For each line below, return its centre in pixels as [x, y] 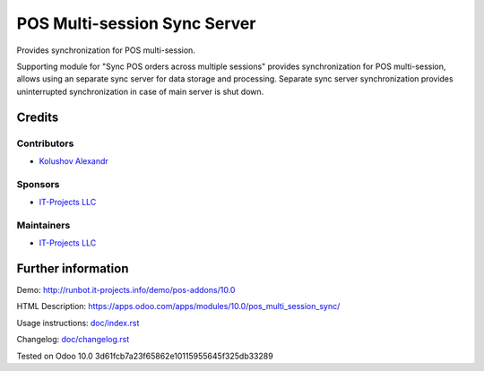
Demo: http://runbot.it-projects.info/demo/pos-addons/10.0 [126, 290]
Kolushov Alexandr [74, 160]
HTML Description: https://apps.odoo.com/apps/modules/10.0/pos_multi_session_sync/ [178, 306]
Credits [38, 117]
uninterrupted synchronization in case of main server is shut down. [140, 91]
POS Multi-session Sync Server [136, 23]
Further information [73, 268]
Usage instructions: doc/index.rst [78, 323]
